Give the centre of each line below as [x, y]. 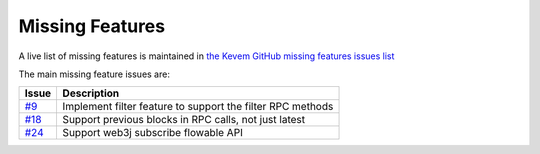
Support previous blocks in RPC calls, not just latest [183, 120]
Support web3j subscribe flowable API [153, 133]
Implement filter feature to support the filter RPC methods [198, 107]
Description [91, 93]
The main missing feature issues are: [94, 74]
